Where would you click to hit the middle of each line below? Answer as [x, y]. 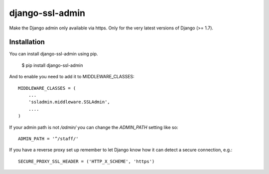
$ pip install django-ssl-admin [52, 65]
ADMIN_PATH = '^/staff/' [48, 139]
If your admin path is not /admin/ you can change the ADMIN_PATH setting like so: [94, 127]
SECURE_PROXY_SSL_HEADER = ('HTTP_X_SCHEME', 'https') [86, 161]
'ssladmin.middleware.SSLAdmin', [69, 102]
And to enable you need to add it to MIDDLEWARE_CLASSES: [72, 77]
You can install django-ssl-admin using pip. [54, 54]
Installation [27, 42]
